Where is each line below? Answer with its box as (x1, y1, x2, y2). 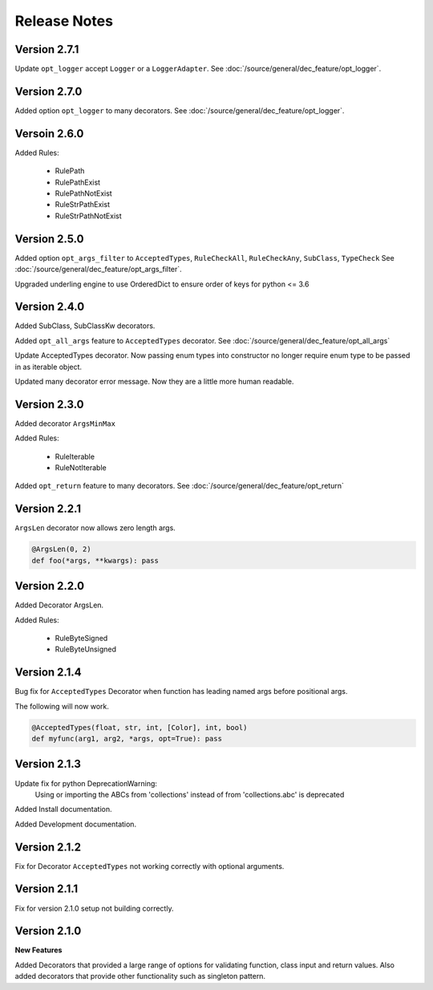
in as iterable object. (14, 362, 83, 371)
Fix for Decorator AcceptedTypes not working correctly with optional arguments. (14, 861, 285, 870)
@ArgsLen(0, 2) (31, 545, 91, 554)
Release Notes (14, 12, 114, 30)
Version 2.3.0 (14, 397, 84, 411)
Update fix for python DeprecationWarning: (14, 778, 158, 788)
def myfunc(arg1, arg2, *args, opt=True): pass (31, 734, 222, 744)
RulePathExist (55, 177, 100, 187)
